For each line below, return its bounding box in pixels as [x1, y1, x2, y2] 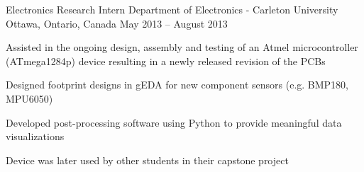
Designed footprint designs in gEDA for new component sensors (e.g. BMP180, [6, 77, 348, 92]
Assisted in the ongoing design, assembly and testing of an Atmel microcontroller [6, 40, 358, 55]
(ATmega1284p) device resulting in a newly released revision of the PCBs [6, 53, 326, 68]
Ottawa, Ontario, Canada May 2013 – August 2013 [6, 16, 228, 30]
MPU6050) [6, 91, 53, 105]
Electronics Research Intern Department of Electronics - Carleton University [6, 2, 338, 16]
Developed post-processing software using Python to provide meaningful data [6, 115, 342, 130]
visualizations [6, 129, 65, 144]
